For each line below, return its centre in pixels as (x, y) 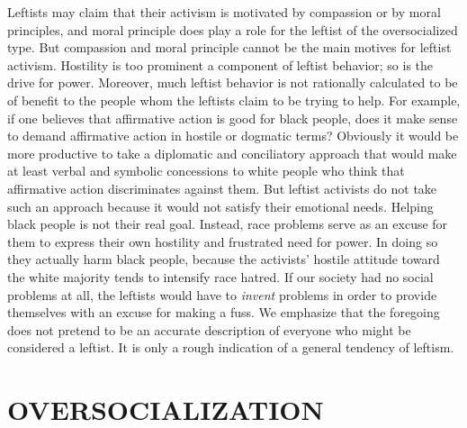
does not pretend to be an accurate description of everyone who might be (209, 329)
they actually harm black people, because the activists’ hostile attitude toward (224, 259)
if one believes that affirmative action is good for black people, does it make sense (233, 118)
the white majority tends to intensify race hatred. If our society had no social (220, 276)
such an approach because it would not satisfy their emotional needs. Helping (220, 206)
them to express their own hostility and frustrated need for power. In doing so (223, 241)
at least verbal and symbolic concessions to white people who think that (206, 171)
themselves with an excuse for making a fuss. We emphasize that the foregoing (224, 312)
